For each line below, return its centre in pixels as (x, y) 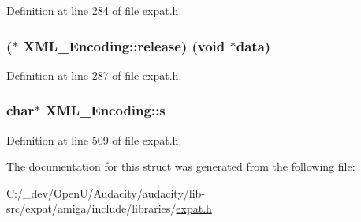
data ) (253, 45)
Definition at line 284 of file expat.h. (94, 10)
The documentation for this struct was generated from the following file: (181, 166)
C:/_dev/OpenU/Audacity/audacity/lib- (106, 192)
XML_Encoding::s (105, 110)
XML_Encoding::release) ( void (124, 45)
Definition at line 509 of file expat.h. (94, 139)
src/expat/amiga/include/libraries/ (91, 208)
